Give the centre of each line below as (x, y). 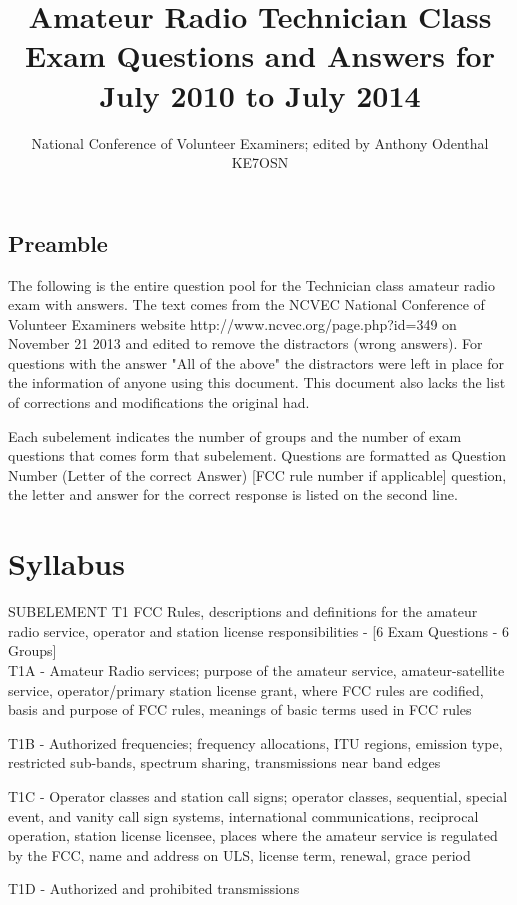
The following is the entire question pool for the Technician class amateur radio (251, 284)
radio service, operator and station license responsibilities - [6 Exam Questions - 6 (259, 630)
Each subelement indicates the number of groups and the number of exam (235, 435)
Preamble (58, 242)
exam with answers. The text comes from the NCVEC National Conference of (246, 304)
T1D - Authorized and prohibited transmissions (154, 888)
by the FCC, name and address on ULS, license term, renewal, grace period (239, 854)
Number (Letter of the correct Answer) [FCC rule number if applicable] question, (257, 474)
